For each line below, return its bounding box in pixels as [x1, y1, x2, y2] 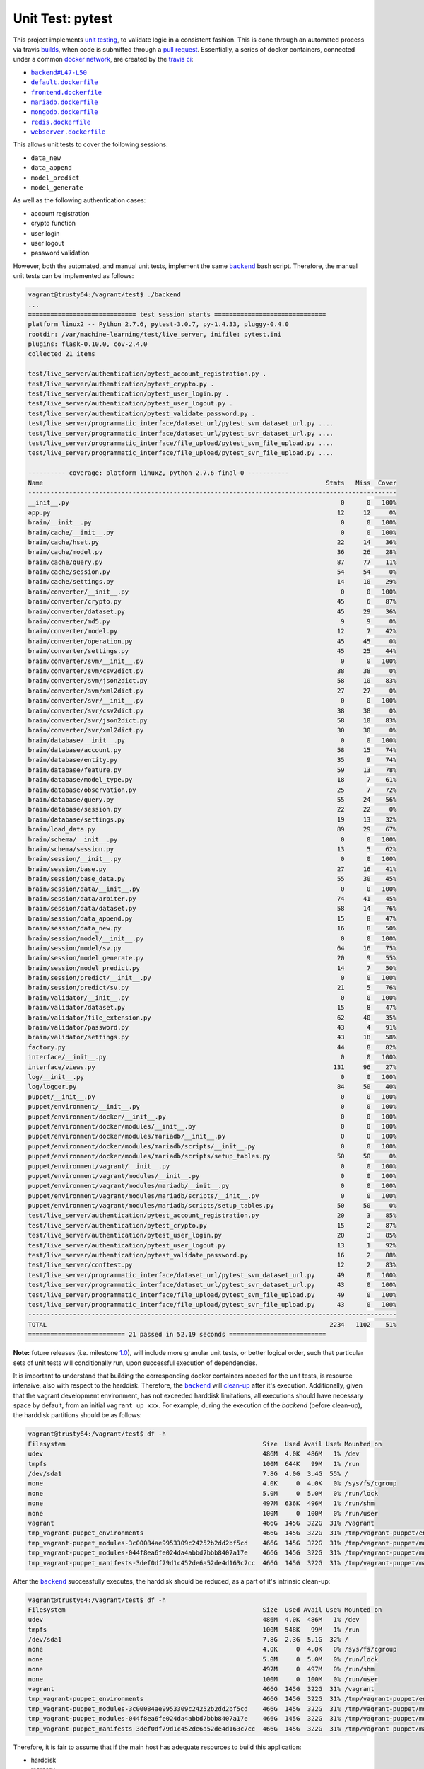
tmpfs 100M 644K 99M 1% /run [28, 1460, 360, 1468]
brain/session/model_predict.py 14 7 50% [28, 964, 397, 972]
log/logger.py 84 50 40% [28, 1083, 397, 1091]
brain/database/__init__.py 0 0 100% [28, 736, 397, 744]
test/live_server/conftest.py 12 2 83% [28, 1261, 397, 1269]
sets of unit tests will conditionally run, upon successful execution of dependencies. [13, 1359, 258, 1367]
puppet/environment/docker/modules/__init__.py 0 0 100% [28, 1122, 397, 1130]
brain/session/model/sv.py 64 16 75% [28, 944, 397, 952]
